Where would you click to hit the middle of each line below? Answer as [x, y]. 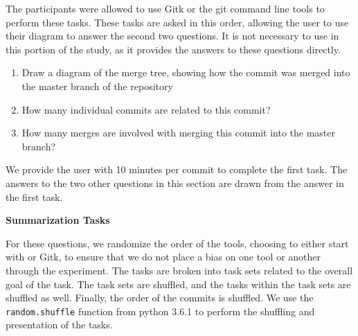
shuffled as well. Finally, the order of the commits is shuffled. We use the [160, 298]
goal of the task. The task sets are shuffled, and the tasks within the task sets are [178, 284]
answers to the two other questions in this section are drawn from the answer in [175, 183]
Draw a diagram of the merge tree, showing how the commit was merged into [186, 72]
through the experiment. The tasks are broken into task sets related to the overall [179, 270]
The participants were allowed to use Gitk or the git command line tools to [165, 8]
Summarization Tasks [58, 220]
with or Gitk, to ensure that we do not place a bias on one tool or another [163, 257]
